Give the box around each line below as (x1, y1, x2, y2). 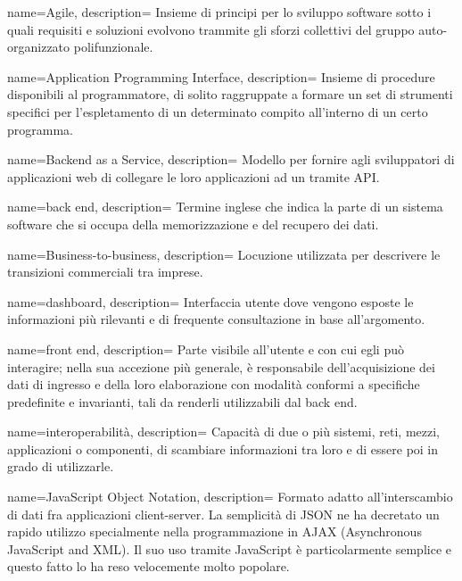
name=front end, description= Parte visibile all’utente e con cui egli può (7, 339, 404, 358)
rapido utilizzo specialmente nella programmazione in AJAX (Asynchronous (7, 522, 422, 541)
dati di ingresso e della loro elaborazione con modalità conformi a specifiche (7, 375, 420, 394)
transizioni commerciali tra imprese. (7, 262, 203, 281)
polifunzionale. (73, 37, 153, 56)
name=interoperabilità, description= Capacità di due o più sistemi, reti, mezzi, (7, 422, 440, 441)
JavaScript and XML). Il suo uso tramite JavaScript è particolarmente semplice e (7, 539, 451, 558)
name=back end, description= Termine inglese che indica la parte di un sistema (7, 197, 443, 216)
